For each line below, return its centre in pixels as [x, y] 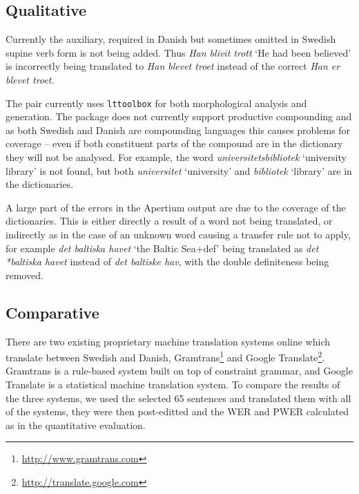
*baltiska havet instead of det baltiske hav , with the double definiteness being [167, 262]
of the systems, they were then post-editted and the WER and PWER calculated [177, 411]
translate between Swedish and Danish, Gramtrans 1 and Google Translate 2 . [165, 356]
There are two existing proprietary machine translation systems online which [168, 341]
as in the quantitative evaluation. [76, 425]
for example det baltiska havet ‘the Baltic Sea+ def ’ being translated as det [162, 248]
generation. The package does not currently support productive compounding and [179, 116]
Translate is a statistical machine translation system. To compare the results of [173, 384]
